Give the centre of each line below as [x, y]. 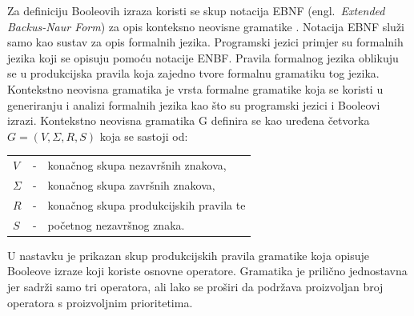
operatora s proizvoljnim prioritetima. [100, 302]
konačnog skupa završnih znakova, [131, 184]
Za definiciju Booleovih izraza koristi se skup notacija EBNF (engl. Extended [196, 10]
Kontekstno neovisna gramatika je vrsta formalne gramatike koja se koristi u [195, 88]
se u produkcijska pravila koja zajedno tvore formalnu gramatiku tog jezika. [193, 73]
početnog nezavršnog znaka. [116, 224]
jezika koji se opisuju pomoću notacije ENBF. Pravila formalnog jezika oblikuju [203, 57]
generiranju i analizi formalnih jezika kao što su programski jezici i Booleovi [194, 104]
